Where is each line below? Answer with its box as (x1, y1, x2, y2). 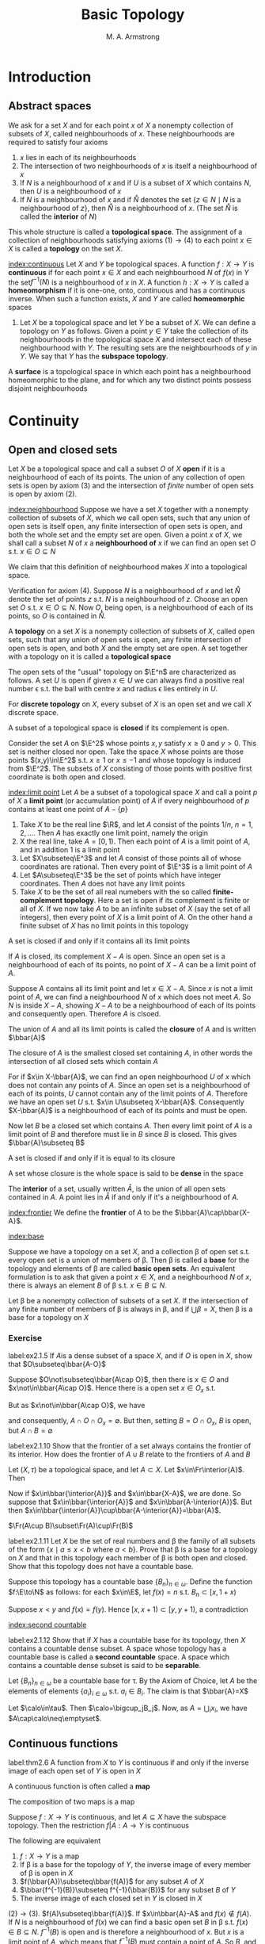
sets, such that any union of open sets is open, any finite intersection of (8, 635, 241, 645)
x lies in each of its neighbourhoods (19, 152, 137, 162)
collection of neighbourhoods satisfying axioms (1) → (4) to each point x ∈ (8, 235, 253, 245)
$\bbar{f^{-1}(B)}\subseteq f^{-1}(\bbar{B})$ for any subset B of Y (19, 1885, 236, 1895)
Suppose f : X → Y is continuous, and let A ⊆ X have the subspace (8, 1812, 227, 1822)
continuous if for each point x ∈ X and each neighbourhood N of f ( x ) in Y (8, 267, 249, 277)
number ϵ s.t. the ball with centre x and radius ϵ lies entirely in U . (8, 684, 218, 694)
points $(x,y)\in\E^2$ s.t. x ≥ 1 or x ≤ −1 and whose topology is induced (8, 756, 241, 765)
